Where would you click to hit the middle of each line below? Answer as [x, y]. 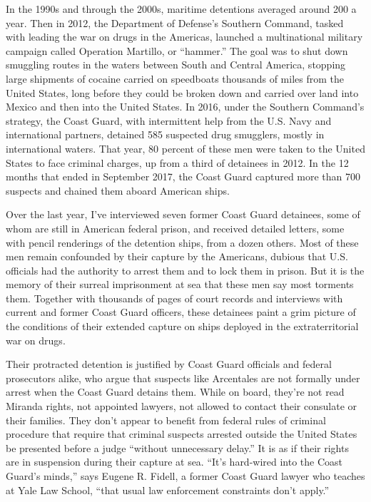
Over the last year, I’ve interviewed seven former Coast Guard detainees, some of [183, 214]
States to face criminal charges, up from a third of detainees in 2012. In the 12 [177, 162]
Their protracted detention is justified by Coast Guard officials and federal [169, 364]
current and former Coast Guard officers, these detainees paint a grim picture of [181, 312]
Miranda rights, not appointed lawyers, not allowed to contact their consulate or [181, 406]
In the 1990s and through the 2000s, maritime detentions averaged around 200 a [181, 9]
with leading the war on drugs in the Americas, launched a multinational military [184, 37]
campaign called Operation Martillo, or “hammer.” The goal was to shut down [177, 50]
